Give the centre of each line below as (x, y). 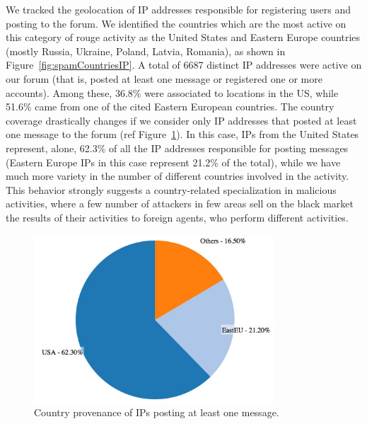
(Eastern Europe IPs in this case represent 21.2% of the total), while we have (173, 162)
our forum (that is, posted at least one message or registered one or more (164, 78)
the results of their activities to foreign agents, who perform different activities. (177, 217)
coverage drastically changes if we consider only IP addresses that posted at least (181, 120)
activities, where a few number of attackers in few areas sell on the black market (180, 204)
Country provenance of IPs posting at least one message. (157, 412)
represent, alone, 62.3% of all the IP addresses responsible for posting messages (177, 148)
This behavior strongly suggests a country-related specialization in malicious (171, 189)
